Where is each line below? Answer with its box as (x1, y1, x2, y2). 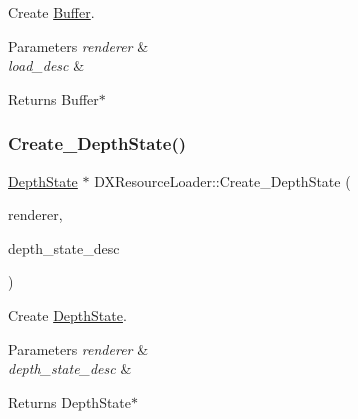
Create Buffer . (8, 2, 95, 22)
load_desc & (8, 55, 85, 76)
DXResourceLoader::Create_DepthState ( (94, 170, 351, 191)
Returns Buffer (8, 88, 99, 109)
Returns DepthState (8, 391, 132, 412)
